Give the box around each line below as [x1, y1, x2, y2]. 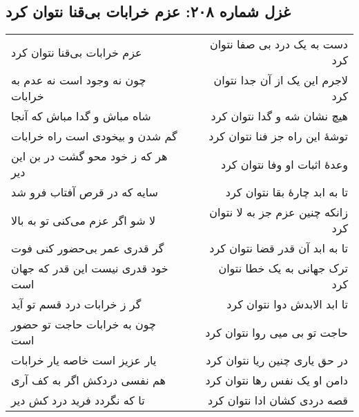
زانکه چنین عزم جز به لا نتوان [209, 204, 348, 221]
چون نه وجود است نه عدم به [11, 72, 146, 89]
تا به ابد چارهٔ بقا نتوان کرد [225, 184, 348, 201]
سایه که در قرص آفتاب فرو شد [11, 184, 159, 201]
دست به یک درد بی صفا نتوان [209, 36, 348, 53]
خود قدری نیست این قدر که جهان [11, 260, 168, 277]
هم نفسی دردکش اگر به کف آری [11, 372, 166, 389]
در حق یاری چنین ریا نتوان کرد [206, 352, 348, 369]
